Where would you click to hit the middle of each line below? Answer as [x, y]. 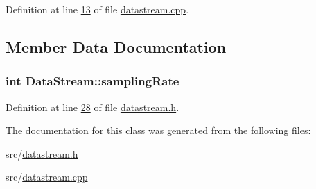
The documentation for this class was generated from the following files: [158, 130]
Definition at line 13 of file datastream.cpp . [97, 9]
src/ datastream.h [42, 153]
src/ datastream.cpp [47, 177]
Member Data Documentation [116, 46]
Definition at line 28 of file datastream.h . [93, 107]
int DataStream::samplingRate [93, 81]
